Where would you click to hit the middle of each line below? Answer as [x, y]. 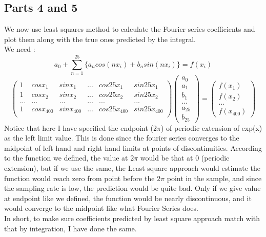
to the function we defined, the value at [66, 158]
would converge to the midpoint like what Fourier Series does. [101, 208]
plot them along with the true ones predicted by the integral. [100, 39]
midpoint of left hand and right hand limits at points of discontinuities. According [133, 147]
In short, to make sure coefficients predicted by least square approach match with [132, 218]
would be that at [167, 158]
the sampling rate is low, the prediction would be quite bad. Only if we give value [132, 188]
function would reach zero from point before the [79, 178]
